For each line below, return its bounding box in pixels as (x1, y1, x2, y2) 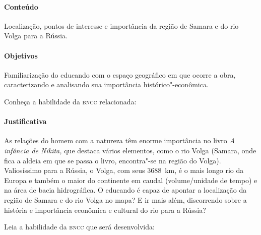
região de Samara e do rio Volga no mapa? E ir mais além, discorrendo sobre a (4, 194, 247, 205)
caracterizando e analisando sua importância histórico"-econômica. (4, 79, 209, 90)
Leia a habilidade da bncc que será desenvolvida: (4, 221, 155, 232)
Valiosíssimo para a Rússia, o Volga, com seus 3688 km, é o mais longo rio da (4, 165, 244, 175)
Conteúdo (4, 1, 38, 12)
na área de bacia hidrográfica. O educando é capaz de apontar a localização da (4, 185, 247, 195)
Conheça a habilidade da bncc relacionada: (4, 96, 137, 106)
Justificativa (4, 116, 47, 127)
